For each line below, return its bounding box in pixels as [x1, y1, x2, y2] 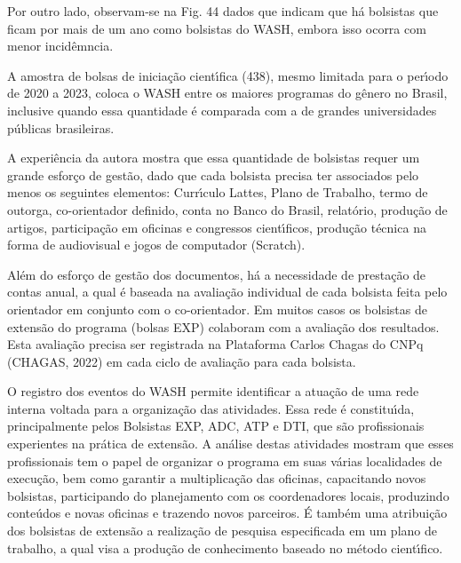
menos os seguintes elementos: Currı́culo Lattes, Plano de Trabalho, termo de [7, 183, 428, 202]
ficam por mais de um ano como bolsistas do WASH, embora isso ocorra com [7, 19, 426, 37]
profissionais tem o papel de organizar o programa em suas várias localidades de [7, 451, 442, 470]
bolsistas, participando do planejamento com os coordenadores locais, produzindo [7, 486, 449, 504]
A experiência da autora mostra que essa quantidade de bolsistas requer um [7, 148, 420, 167]
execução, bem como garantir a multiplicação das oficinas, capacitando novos [7, 469, 426, 488]
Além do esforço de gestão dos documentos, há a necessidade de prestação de [7, 265, 426, 283]
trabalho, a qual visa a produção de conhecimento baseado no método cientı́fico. [7, 538, 443, 557]
